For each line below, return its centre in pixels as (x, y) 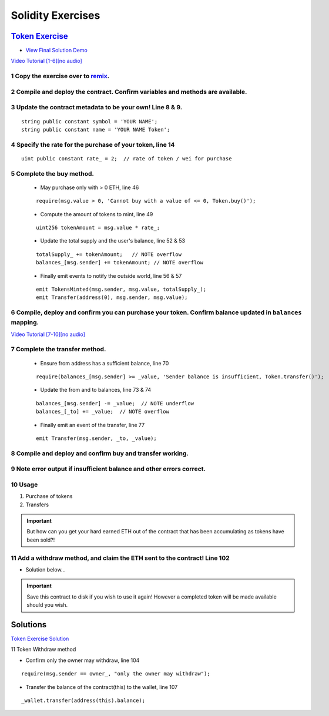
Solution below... (46, 569)
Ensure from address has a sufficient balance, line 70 (105, 363)
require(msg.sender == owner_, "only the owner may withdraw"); (116, 674)
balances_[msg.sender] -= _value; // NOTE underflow (115, 403)
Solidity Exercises (56, 15)
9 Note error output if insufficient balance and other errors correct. (108, 469)
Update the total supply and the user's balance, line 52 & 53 (113, 241)
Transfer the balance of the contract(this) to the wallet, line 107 (102, 687)
